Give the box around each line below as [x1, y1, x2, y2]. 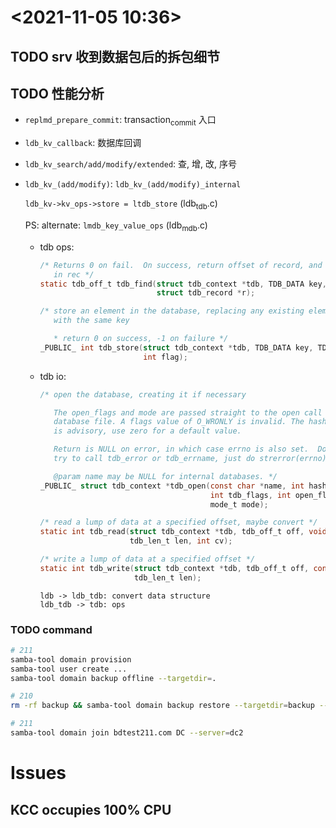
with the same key [53, 316, 130, 326]
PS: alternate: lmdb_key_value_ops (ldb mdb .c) [24, 219, 208, 233]
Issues [10, 762, 67, 785]
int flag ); [143, 352, 188, 362]
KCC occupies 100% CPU [10, 801, 172, 818]
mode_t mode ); [209, 499, 269, 510]
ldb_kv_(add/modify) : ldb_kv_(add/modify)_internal [24, 178, 242, 190]
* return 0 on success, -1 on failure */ [53, 334, 229, 344]
